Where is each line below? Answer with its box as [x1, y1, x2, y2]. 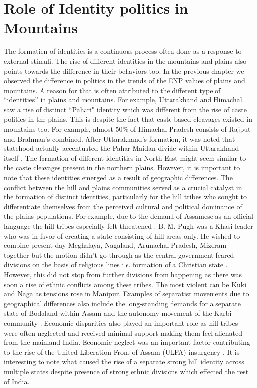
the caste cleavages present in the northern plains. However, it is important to [4, 162, 240, 173]
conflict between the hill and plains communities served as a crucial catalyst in [4, 182, 242, 192]
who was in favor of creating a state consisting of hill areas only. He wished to [4, 230, 240, 241]
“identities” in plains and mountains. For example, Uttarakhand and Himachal [4, 95, 242, 105]
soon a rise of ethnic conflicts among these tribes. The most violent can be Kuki [4, 279, 247, 289]
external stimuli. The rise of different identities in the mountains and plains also [4, 55, 247, 66]
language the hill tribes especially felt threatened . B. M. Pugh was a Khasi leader [4, 221, 253, 231]
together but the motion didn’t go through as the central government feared [4, 249, 234, 260]
